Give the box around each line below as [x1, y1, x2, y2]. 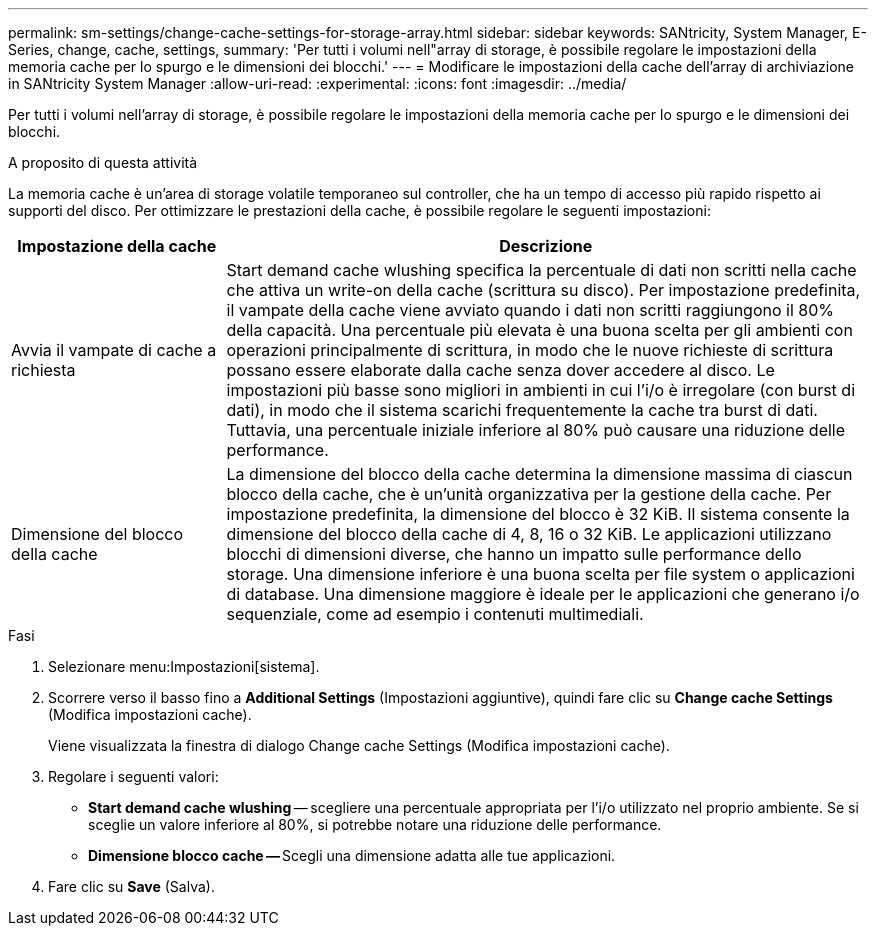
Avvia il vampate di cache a [11, 340, 217, 360]
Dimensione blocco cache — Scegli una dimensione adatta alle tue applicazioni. [88, 847, 616, 864]
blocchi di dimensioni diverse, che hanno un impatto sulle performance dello [226, 544, 802, 564]
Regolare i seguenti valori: [48, 768, 219, 785]
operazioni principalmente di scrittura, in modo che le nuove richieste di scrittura [226, 340, 834, 360]
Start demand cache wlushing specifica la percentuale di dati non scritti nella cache [226, 260, 857, 280]
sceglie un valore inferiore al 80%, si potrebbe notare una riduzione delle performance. [88, 816, 662, 833]
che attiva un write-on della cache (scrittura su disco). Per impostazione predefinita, [226, 280, 861, 300]
